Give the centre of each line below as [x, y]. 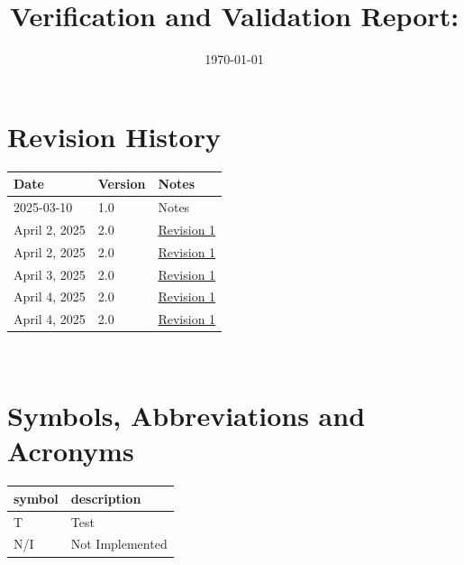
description [106, 498]
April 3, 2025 [50, 274]
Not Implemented [119, 544]
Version [122, 184]
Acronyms [71, 451]
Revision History [114, 136]
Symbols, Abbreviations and [187, 416]
